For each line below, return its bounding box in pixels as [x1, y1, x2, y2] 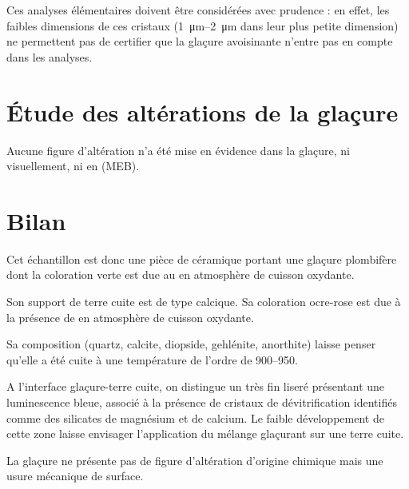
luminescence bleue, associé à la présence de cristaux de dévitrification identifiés [6, 393, 397, 410]
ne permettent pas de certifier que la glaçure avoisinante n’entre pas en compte [6, 33, 393, 50]
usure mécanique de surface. [6, 467, 144, 484]
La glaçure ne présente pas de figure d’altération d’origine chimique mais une [6, 451, 383, 468]
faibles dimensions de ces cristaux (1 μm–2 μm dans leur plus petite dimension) [6, 17, 399, 34]
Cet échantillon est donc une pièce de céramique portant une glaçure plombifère [6, 250, 397, 267]
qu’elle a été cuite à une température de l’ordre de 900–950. [6, 351, 298, 368]
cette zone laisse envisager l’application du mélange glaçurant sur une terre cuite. [6, 425, 404, 442]
